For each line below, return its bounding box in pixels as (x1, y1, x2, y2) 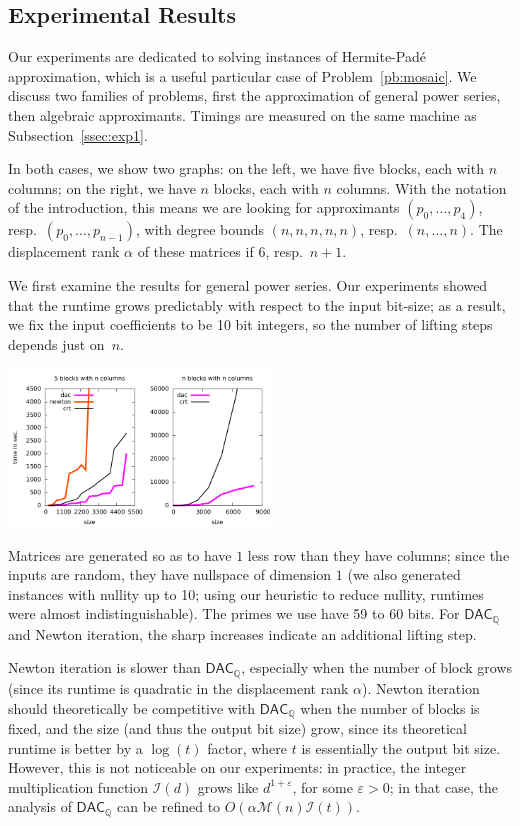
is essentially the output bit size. (301, 737, 501, 758)
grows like (197, 776, 259, 797)
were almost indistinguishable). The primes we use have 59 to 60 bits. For (8, 603, 460, 624)
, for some (292, 776, 353, 797)
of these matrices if (137, 241, 254, 262)
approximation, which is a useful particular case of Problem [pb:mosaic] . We (8, 65, 477, 86)
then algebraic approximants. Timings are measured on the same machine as (8, 104, 477, 125)
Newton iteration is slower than (8, 657, 201, 678)
